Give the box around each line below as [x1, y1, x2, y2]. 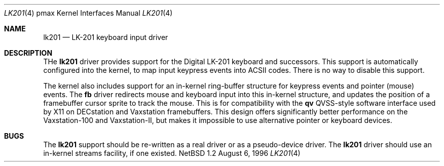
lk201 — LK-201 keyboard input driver [43, 33, 168, 41]
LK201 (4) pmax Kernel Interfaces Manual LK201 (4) [4, 9, 173, 17]
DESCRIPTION [4, 49, 53, 57]
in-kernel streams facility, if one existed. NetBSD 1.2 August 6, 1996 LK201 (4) [43, 149, 301, 157]
